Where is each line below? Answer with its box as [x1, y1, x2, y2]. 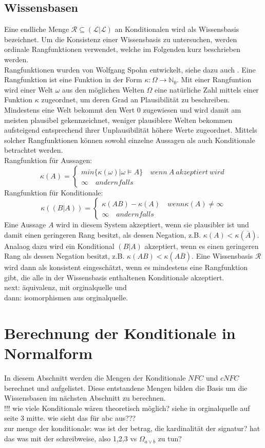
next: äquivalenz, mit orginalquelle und [4, 282, 127, 293]
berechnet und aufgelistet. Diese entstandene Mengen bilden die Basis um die [4, 382, 248, 393]
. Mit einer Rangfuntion [177, 74, 252, 85]
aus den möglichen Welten [62, 84, 144, 95]
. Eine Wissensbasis [192, 250, 253, 261]
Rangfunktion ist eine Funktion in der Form [4, 74, 142, 85]
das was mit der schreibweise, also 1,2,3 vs [4, 433, 137, 443]
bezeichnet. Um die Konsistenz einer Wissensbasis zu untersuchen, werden [4, 33, 237, 44]
